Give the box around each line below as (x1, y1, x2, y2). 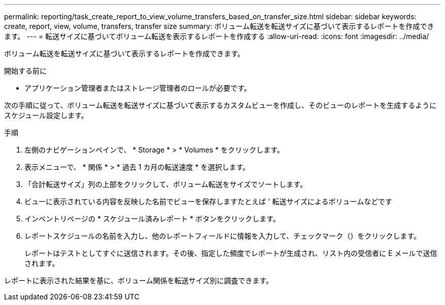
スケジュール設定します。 (4, 111, 88, 120)
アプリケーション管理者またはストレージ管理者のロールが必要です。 (24, 84, 251, 92)
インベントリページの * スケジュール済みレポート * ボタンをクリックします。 (24, 214, 280, 223)
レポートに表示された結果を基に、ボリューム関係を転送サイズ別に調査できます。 (4, 276, 273, 285)
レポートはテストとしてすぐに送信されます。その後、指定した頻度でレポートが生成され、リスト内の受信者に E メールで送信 (24, 249, 437, 257)
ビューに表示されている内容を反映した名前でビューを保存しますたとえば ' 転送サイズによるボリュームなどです (24, 197, 393, 206)
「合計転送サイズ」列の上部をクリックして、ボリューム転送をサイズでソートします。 (24, 180, 307, 188)
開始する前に (4, 66, 47, 75)
